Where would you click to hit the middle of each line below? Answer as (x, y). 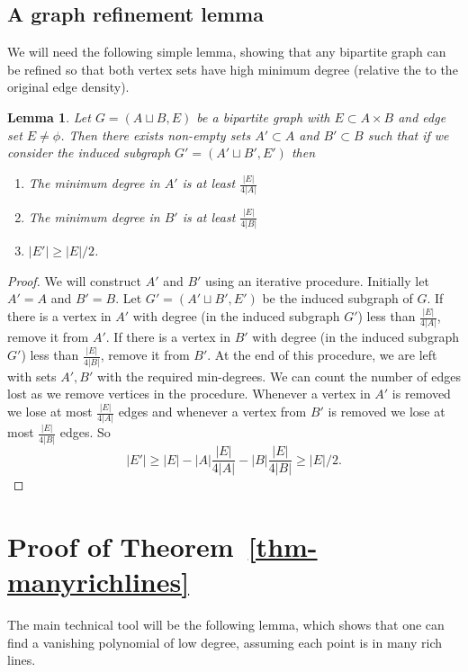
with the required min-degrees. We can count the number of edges (279, 376)
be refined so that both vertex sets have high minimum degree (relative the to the (233, 69)
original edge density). (68, 87)
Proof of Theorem (121, 546)
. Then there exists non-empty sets (156, 134)
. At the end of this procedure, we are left (322, 355)
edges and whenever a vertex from (212, 412)
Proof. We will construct (75, 280)
